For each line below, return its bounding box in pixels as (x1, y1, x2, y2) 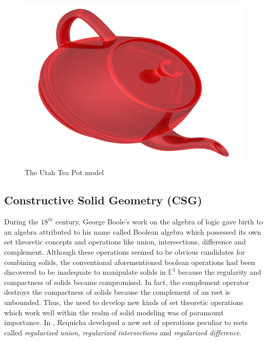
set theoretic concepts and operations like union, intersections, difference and (4, 236, 246, 247)
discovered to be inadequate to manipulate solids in (4, 267, 166, 277)
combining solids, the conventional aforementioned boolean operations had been (4, 256, 255, 267)
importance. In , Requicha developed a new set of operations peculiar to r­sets (4, 317, 248, 328)
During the (4, 216, 39, 227)
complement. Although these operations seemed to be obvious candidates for (4, 247, 245, 257)
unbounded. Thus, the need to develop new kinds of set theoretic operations (4, 297, 243, 307)
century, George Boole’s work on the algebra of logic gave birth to (55, 216, 263, 227)
